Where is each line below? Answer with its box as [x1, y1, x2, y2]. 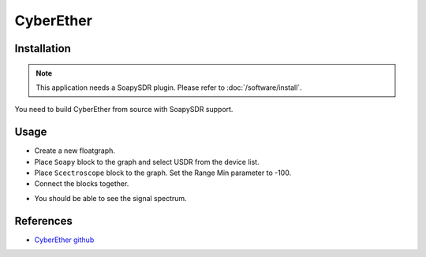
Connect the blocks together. [34, 179, 129, 188]
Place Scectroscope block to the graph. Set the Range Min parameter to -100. [34, 168, 292, 177]
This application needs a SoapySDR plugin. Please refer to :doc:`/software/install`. [35, 83, 303, 92]
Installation [14, 42, 71, 55]
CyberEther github [34, 235, 95, 244]
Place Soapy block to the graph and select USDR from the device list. [34, 157, 260, 166]
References [14, 214, 73, 228]
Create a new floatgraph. [34, 146, 116, 155]
